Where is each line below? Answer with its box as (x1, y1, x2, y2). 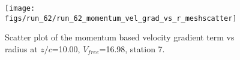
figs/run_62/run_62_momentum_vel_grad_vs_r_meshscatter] (5, 14, 237, 23)
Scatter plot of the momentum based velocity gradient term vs (5, 31, 235, 43)
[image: (5, 4, 35, 12)
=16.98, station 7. (99, 42, 165, 55)
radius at (5, 42, 38, 55)
